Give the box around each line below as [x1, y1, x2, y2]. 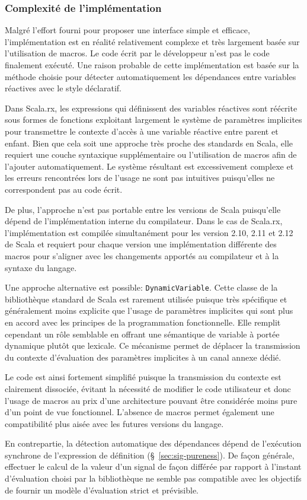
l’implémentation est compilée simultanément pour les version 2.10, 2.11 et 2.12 [5, 226, 293, 238]
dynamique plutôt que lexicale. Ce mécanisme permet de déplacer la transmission [5, 339, 300, 352]
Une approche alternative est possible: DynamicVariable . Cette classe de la [5, 281, 278, 294]
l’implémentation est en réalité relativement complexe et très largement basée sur [5, 35, 300, 47]
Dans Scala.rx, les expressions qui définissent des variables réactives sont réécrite [5, 101, 298, 114]
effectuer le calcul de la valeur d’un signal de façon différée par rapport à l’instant [5, 460, 302, 473]
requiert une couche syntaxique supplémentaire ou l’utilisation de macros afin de [5, 148, 297, 161]
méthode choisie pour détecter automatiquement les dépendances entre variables [5, 70, 296, 82]
